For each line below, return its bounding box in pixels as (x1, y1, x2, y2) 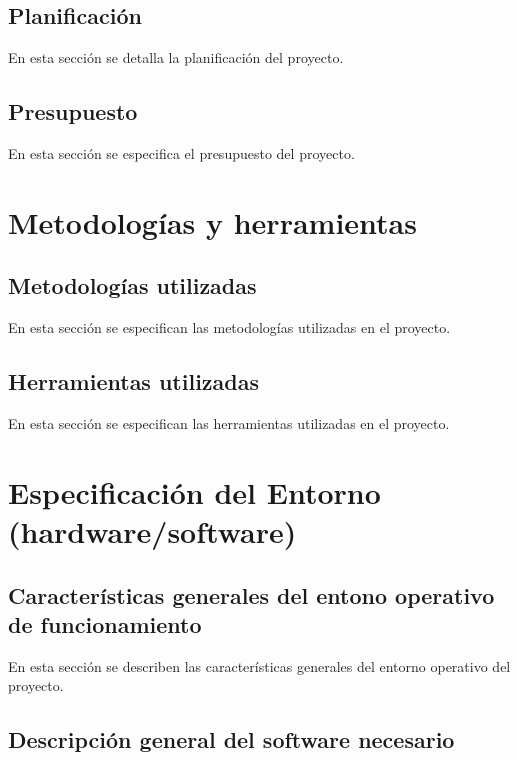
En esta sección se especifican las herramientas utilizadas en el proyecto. (8, 412, 450, 433)
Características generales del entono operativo (8, 579, 495, 610)
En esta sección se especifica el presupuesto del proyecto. (8, 143, 355, 163)
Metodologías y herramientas (8, 201, 417, 242)
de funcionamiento (8, 608, 202, 639)
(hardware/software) (8, 510, 297, 551)
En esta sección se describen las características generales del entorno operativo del (8, 655, 511, 676)
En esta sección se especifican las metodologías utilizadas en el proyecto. (8, 317, 451, 338)
